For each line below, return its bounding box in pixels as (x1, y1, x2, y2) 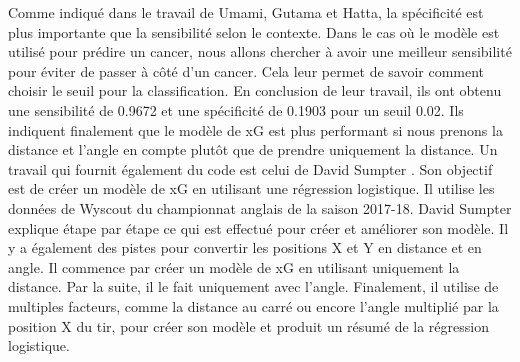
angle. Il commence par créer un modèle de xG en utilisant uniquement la (8, 256, 460, 277)
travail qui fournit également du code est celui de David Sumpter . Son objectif (8, 158, 493, 179)
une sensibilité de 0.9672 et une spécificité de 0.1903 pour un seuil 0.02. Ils (8, 99, 464, 120)
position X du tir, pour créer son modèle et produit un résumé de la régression (8, 315, 489, 336)
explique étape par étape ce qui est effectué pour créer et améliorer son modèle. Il (8, 217, 509, 238)
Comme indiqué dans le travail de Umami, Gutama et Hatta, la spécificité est (8, 2, 484, 22)
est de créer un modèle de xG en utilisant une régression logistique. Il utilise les (8, 178, 495, 199)
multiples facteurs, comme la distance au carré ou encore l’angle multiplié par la (8, 295, 499, 316)
